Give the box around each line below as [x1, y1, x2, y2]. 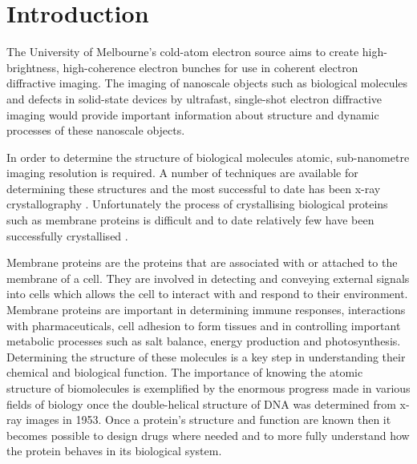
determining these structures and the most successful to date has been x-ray [6, 180, 381, 196]
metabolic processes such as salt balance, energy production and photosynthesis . [6, 333, 401, 349]
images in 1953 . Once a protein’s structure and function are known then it [26, 411, 391, 428]
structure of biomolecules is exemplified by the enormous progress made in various [6, 380, 411, 396]
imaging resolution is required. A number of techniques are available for [6, 164, 358, 181]
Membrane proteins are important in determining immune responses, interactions [6, 301, 406, 318]
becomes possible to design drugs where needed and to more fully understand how [6, 426, 410, 443]
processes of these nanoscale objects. [6, 122, 185, 139]
